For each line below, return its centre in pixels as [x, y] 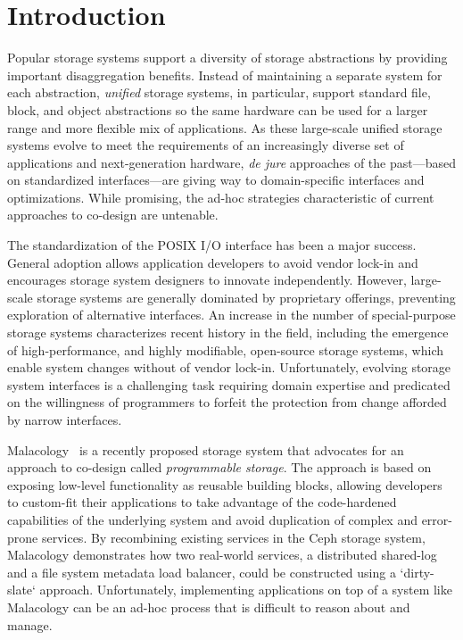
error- [437, 519]
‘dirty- [417, 572]
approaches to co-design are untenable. [113, 215]
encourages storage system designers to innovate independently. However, [207, 280]
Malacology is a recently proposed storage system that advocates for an [206, 449]
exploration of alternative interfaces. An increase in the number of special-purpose [231, 315]
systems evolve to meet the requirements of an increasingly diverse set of [206, 145]
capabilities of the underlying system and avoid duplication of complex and [212, 519]
